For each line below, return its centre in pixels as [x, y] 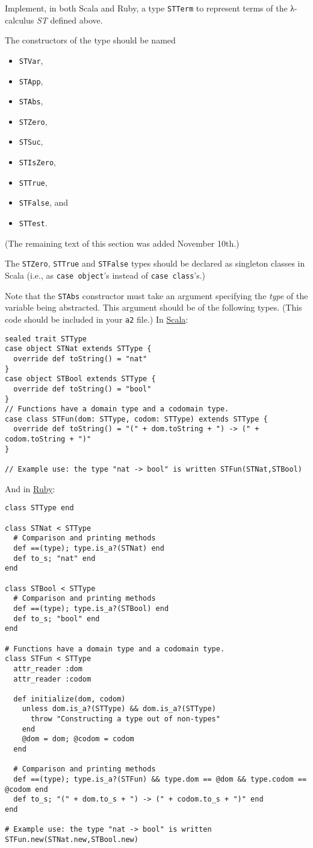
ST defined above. [70, 20]
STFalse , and [44, 202]
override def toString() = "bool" [82, 389]
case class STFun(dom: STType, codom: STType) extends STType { [136, 419]
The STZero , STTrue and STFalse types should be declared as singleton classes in [155, 263]
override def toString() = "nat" [80, 359]
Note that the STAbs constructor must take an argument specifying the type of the [156, 295]
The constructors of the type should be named [90, 40]
